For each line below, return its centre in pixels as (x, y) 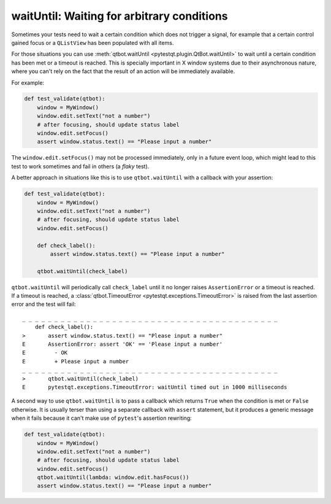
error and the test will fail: (44, 304)
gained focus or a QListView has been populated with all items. (93, 42)
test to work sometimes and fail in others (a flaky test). (80, 166)
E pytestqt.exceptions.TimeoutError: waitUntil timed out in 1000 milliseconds (155, 387)
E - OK (45, 353)
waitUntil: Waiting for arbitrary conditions (120, 16)
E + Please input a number (76, 361)
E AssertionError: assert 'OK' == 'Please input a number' (123, 344)
